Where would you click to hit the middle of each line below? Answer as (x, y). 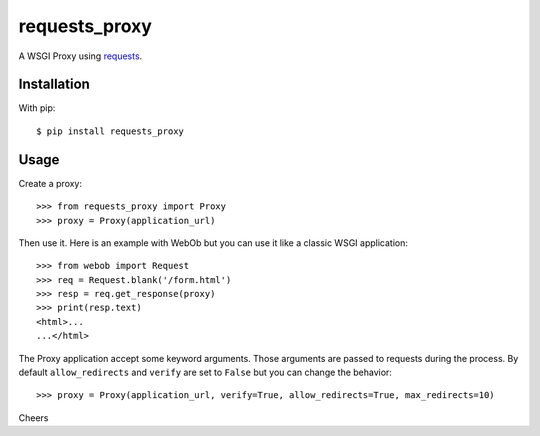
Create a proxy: (50, 183)
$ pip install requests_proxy (110, 131)
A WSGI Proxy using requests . (80, 56)
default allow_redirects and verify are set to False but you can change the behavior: (205, 372)
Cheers (33, 417)
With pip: (37, 108)
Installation (54, 84)
